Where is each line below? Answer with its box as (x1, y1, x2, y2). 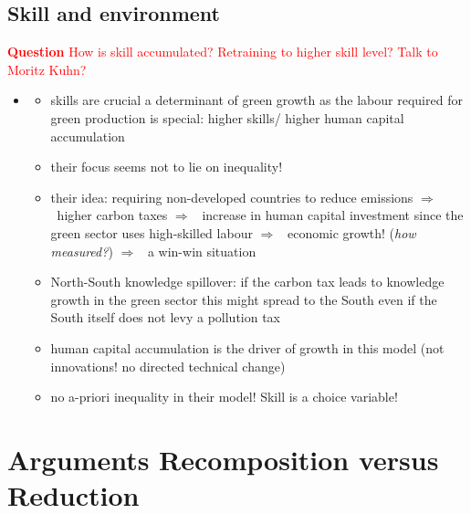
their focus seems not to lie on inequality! (50, 157, 283, 176)
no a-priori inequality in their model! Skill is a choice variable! (50, 387, 398, 406)
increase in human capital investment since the (202, 205, 464, 225)
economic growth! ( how (287, 223, 416, 242)
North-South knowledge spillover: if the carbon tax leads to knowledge (50, 272, 445, 291)
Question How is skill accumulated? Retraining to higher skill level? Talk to (7, 42, 438, 61)
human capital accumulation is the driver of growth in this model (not (50, 338, 445, 357)
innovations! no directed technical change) (50, 356, 286, 375)
